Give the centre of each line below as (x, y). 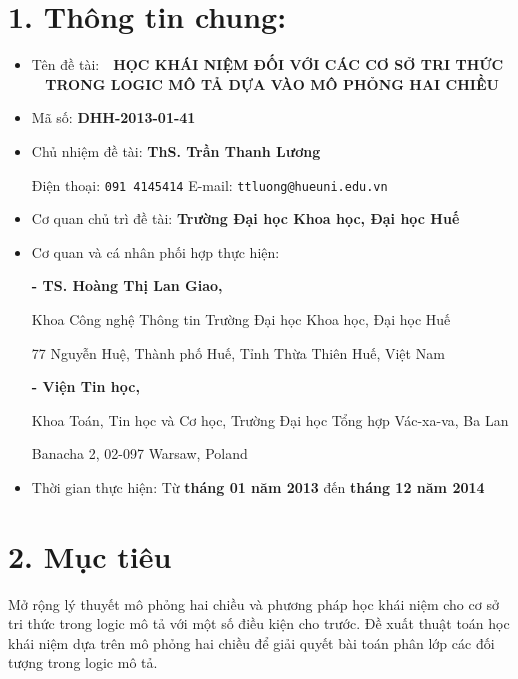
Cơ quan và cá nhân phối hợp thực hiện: (155, 251)
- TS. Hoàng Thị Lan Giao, (127, 285)
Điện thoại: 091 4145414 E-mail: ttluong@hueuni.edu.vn (209, 184)
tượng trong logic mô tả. (83, 662)
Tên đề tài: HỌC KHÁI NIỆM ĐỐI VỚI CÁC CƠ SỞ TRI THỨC (267, 64)
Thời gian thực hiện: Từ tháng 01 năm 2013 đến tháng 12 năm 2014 (258, 486)
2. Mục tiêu (90, 555)
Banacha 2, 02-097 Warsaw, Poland (139, 453)
